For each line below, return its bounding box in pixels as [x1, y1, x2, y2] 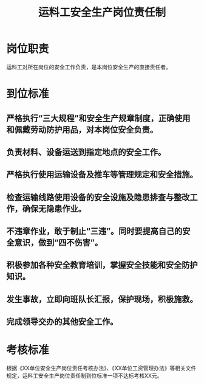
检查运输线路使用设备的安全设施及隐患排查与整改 [6, 192, 190, 203]
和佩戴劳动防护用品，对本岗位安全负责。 [6, 124, 158, 134]
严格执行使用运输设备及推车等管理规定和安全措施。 [6, 170, 198, 180]
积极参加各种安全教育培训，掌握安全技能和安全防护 [6, 260, 198, 271]
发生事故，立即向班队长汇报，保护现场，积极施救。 [6, 294, 198, 304]
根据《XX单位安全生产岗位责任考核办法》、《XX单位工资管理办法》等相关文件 [6, 364, 197, 372]
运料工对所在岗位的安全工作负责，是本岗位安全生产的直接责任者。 [6, 63, 171, 71]
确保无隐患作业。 [22, 203, 86, 213]
